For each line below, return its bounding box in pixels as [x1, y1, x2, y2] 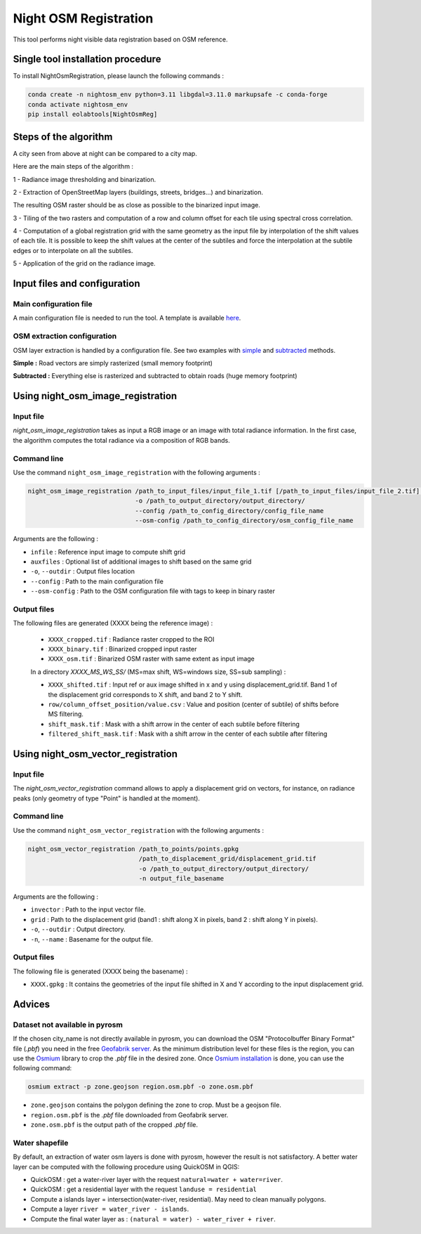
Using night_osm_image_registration [13, 390, 178, 402]
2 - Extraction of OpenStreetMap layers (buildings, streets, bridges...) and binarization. [13, 188, 263, 196]
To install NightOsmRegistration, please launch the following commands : [13, 72, 225, 80]
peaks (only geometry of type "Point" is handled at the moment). [13, 794, 200, 803]
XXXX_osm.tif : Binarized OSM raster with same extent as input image [48, 654, 255, 663]
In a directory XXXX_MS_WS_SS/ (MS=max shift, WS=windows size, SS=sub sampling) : [30, 668, 286, 676]
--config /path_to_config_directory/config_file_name [135, 507, 324, 514]
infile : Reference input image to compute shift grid [30, 547, 186, 556]
